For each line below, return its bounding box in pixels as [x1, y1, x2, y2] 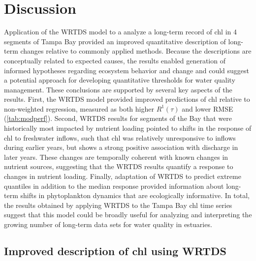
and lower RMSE [182, 103, 233, 114]
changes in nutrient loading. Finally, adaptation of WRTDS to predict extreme [4, 171, 241, 181]
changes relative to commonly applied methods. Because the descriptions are [20, 46, 252, 56]
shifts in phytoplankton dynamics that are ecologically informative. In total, [20, 190, 250, 201]
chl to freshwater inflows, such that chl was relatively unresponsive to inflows [4, 132, 236, 143]
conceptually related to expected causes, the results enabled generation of [4, 55, 225, 65]
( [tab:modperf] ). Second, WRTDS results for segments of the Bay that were [4, 113, 232, 123]
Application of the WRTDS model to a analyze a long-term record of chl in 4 [4, 27, 237, 37]
